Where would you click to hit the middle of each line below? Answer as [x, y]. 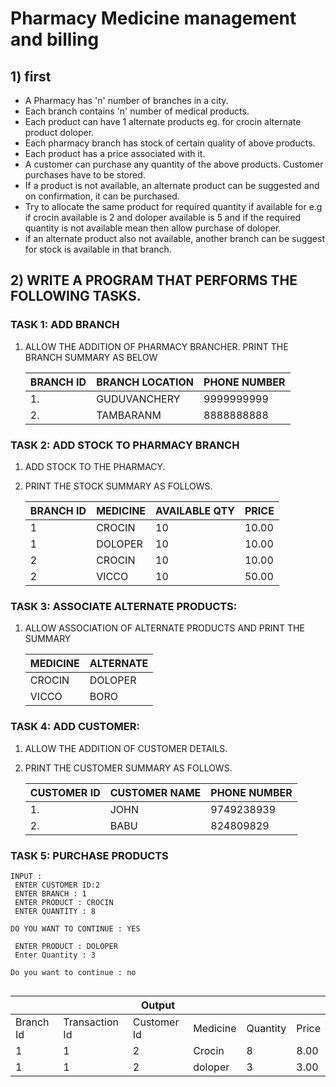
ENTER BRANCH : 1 [50, 893]
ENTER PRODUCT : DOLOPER [66, 946]
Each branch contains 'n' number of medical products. [137, 111]
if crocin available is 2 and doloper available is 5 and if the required [163, 217]
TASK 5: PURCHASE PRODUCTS [89, 855]
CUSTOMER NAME [155, 792]
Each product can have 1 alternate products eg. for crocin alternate [163, 121]
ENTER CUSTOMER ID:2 [57, 885]
